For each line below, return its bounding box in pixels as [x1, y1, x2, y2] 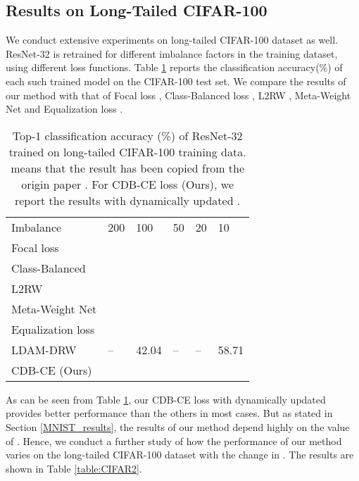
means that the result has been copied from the [11, 159, 245, 176]
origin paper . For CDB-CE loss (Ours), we [21, 175, 234, 192]
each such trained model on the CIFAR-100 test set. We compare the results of [6, 73, 346, 88]
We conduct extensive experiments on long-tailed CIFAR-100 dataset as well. [6, 32, 339, 47]
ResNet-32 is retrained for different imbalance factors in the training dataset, [6, 46, 338, 61]
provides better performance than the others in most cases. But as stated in [6, 406, 333, 420]
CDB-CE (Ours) [11, 361, 92, 378]
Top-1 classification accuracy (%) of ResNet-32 [12, 127, 243, 144]
